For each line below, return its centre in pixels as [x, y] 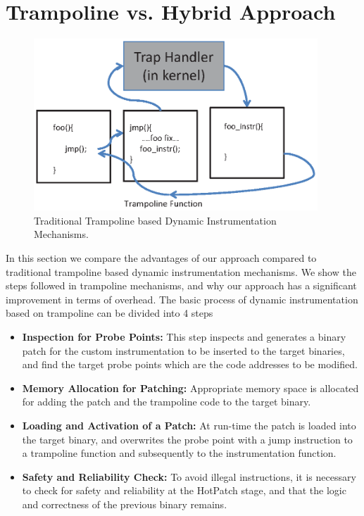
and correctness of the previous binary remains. [125, 504]
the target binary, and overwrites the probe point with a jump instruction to [187, 439]
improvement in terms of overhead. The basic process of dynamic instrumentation [182, 299]
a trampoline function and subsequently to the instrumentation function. [179, 453]
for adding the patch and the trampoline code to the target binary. [167, 402]
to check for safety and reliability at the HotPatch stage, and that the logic [184, 490]
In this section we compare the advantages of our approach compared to [161, 258]
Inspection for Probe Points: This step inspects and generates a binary [184, 337]
